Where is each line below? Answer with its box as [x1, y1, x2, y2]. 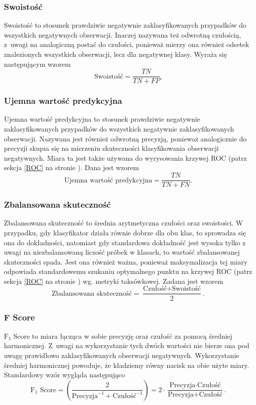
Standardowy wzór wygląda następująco [4, 369, 125, 380]
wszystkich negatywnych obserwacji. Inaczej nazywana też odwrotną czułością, [4, 29, 241, 40]
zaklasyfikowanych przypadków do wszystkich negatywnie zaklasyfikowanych [4, 124, 234, 134]
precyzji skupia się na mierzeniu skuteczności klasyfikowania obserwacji [4, 143, 219, 153]
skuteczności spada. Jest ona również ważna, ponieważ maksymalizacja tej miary [4, 256, 248, 267]
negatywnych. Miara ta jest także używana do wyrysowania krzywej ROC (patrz [4, 152, 247, 163]
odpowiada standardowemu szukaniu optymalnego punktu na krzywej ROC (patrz [4, 266, 253, 276]
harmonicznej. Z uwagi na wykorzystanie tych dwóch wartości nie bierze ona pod [4, 340, 250, 351]
